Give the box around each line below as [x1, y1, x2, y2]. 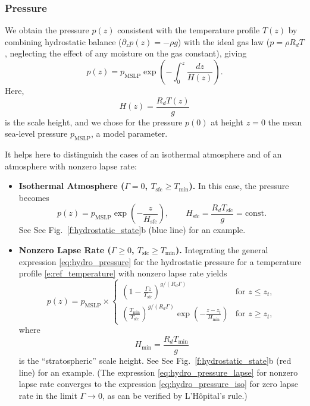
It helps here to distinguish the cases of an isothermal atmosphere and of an [5, 148, 282, 160]
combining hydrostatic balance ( [5, 35, 122, 48]
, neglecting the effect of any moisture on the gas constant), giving [5, 47, 247, 59]
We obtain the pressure [5, 24, 89, 36]
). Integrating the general [175, 244, 268, 256]
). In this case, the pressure [189, 180, 289, 192]
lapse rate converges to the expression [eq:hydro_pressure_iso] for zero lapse [18, 377, 298, 390]
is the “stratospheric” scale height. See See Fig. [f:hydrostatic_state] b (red [18, 354, 292, 367]
